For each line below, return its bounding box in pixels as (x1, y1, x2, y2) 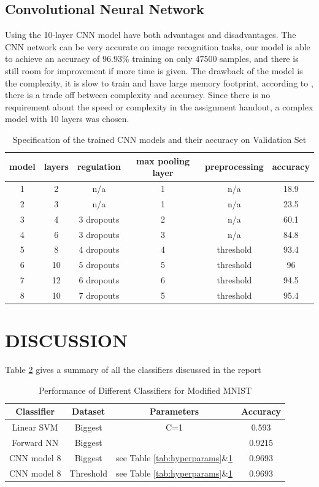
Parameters (149, 405, 199, 418)
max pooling (136, 154, 190, 167)
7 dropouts (79, 288, 120, 301)
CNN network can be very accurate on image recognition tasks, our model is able (5, 40, 310, 53)
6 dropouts (79, 274, 120, 286)
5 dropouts (79, 258, 120, 271)
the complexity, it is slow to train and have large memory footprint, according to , (5, 76, 313, 89)
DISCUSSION (5, 328, 128, 353)
